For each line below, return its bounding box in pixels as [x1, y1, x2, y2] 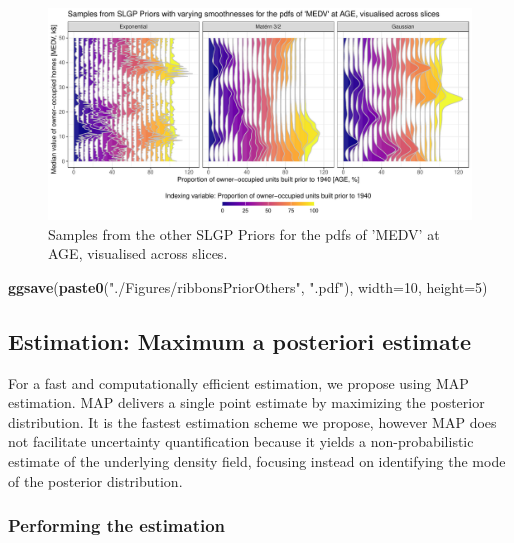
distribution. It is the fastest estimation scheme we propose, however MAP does [8, 411, 497, 432]
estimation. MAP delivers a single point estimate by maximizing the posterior [8, 392, 485, 413]
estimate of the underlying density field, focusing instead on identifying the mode [8, 450, 506, 471]
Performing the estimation [8, 513, 226, 538]
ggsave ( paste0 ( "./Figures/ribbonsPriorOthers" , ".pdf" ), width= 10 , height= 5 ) [8, 276, 488, 297]
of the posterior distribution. [8, 470, 183, 491]
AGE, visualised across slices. [48, 243, 228, 264]
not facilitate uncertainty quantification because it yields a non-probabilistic [8, 431, 474, 452]
